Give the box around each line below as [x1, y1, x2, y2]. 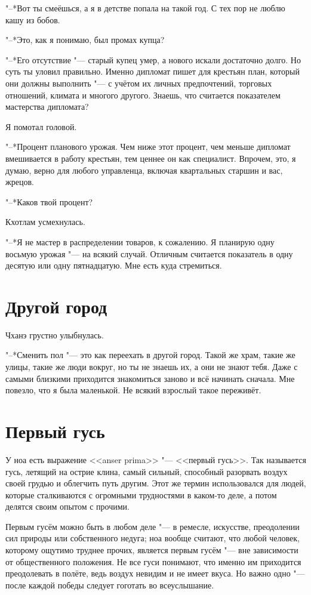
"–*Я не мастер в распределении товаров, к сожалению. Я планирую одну [5, 235, 275, 248]
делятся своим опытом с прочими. [5, 500, 130, 513]
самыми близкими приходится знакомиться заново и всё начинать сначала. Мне [5, 372, 295, 384]
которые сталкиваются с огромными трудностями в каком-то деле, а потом [5, 488, 277, 501]
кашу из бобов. [5, 13, 60, 26]
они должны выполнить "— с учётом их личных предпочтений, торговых [5, 76, 272, 89]
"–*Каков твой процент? [5, 195, 93, 208]
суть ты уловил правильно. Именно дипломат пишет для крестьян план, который [5, 65, 300, 78]
